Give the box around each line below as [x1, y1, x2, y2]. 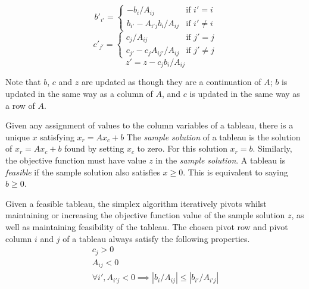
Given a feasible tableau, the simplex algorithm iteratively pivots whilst [5, 197, 267, 209]
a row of [5, 99, 35, 111]
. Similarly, [252, 142, 292, 155]
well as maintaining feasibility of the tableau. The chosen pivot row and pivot [5, 220, 288, 233]
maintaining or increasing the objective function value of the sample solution [5, 209, 285, 221]
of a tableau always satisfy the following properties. [63, 232, 250, 244]
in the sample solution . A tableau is [155, 153, 286, 166]
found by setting [64, 142, 124, 155]
